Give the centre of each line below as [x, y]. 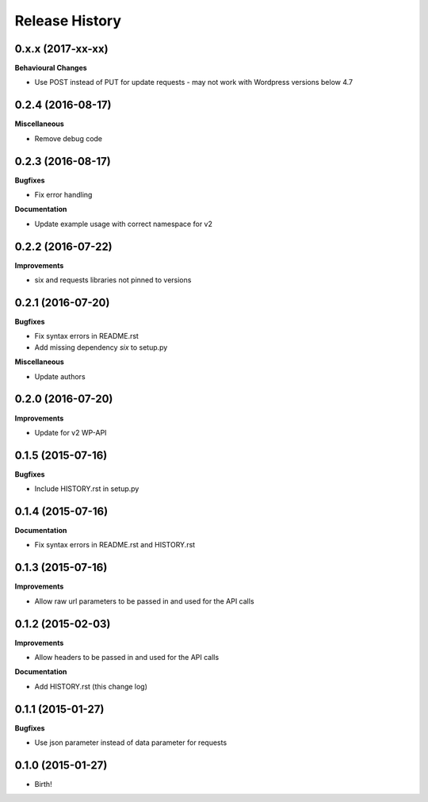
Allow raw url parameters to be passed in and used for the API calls [144, 601]
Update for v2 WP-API [71, 432]
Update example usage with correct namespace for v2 [124, 224]
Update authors [60, 376]
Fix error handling [63, 195]
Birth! [43, 785]
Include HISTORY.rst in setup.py [87, 489]
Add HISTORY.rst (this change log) [91, 686]
